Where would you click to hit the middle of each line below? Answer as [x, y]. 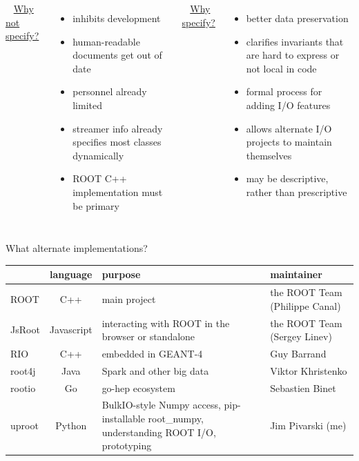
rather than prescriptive [297, 192]
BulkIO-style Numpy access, [161, 405]
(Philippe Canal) [305, 305]
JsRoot [25, 330]
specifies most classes [117, 142]
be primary [96, 205]
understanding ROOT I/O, [159, 432]
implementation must [118, 192]
